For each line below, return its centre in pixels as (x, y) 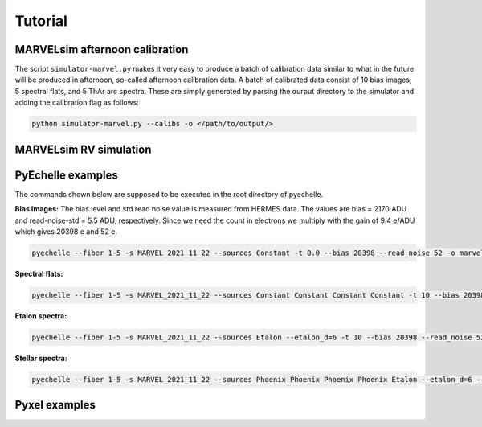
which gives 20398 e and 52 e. (66, 231)
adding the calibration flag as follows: (77, 103)
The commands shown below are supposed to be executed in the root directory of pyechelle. (169, 194)
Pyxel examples (55, 405)
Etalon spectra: (41, 316)
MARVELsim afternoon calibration (102, 49)
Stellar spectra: (41, 358)
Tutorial (41, 21)
